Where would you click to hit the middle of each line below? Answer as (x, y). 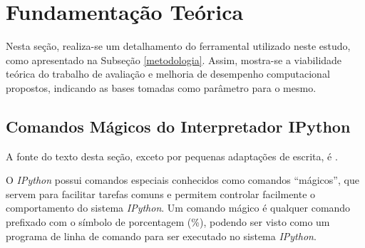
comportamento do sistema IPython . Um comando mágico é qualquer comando (178, 208)
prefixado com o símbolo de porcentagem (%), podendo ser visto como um (168, 222)
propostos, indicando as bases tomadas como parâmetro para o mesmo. (161, 87)
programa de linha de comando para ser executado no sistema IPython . (161, 236)
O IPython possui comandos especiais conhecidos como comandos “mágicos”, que (182, 180)
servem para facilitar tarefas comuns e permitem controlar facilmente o (161, 193)
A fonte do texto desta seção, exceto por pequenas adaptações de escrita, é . (172, 156)
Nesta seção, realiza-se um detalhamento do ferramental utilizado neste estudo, (178, 46)
